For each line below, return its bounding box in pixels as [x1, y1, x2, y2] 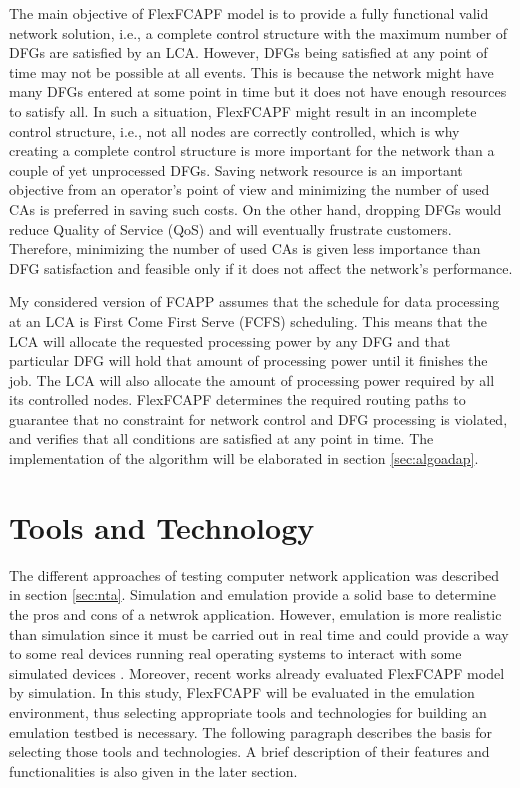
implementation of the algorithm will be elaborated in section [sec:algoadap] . [9, 448, 479, 469]
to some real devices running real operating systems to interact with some [9, 643, 462, 664]
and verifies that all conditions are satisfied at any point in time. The [9, 428, 434, 449]
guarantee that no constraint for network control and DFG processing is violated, [9, 408, 508, 429]
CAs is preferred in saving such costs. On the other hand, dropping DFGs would [9, 198, 502, 219]
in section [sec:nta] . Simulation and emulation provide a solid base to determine [9, 584, 496, 605]
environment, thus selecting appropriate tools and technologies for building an [9, 701, 487, 722]
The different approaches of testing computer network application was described [9, 564, 500, 585]
